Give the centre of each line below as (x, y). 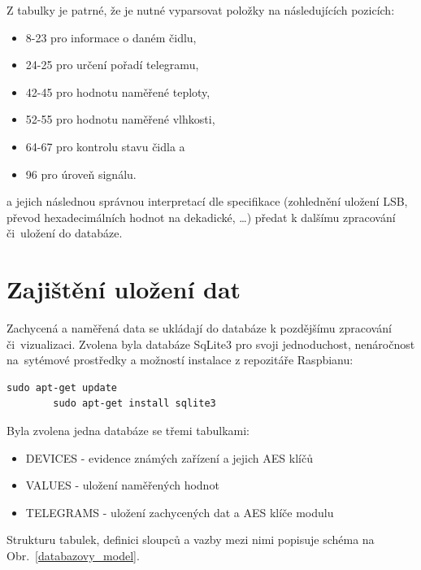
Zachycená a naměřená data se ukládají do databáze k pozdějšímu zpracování (199, 328)
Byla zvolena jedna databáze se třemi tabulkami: (128, 431)
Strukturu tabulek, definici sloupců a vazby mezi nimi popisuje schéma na (191, 540)
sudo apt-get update (62, 387)
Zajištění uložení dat (124, 289)
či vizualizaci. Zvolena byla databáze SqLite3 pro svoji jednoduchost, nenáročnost (211, 344)
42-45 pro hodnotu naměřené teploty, (118, 91)
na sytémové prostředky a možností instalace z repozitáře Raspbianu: (180, 360)
